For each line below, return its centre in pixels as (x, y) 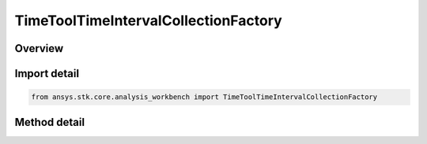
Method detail (50, 122)
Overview (39, 48)
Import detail (47, 74)
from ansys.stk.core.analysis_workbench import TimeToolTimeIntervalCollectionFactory (204, 97)
